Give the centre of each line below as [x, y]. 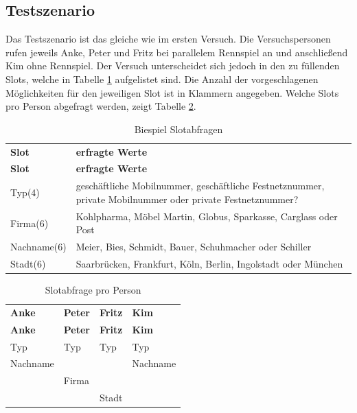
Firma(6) [30, 223]
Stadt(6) [28, 264]
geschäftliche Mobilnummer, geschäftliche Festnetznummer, [200, 186]
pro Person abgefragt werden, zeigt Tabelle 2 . [101, 106]
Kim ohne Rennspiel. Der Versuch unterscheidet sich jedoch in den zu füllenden [173, 66]
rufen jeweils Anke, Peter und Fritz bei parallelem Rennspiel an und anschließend [177, 52]
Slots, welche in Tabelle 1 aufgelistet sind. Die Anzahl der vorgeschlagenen [162, 79]
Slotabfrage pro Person [93, 290]
